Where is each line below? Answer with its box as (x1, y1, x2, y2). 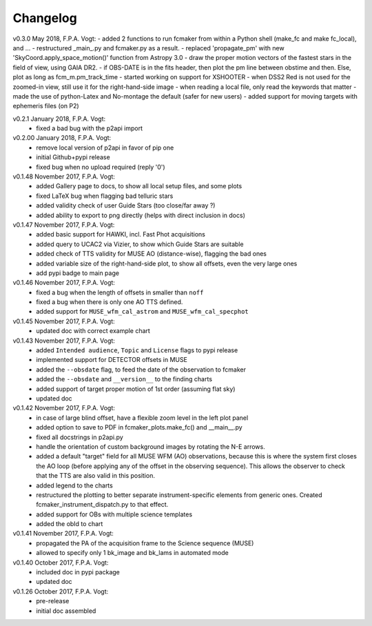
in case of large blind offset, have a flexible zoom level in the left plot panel (36, 414, 249, 422)
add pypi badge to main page (36, 269, 120, 277)
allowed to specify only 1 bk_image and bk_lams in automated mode (36, 549, 229, 557)
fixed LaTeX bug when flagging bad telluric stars (36, 192, 174, 200)
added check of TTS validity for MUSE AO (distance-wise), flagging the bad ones (36, 250, 267, 258)
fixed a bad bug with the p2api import (36, 124, 143, 132)
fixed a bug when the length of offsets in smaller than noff (36, 288, 204, 296)
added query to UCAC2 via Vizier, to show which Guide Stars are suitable (36, 240, 244, 248)
